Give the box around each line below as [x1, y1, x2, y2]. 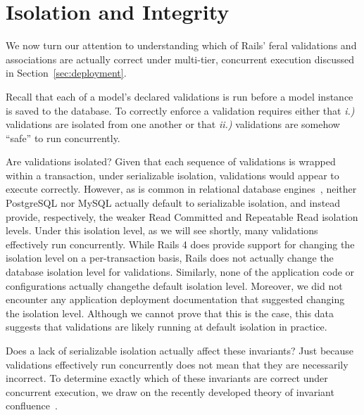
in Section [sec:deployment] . [6, 65, 127, 80]
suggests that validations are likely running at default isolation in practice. [6, 319, 327, 334]
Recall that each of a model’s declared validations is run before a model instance [6, 89, 353, 103]
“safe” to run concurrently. [6, 130, 120, 145]
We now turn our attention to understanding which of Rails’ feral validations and [6, 38, 357, 53]
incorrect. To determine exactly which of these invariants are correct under [6, 371, 328, 385]
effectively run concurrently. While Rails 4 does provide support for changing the [6, 236, 355, 251]
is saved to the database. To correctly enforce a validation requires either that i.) [6, 103, 355, 117]
